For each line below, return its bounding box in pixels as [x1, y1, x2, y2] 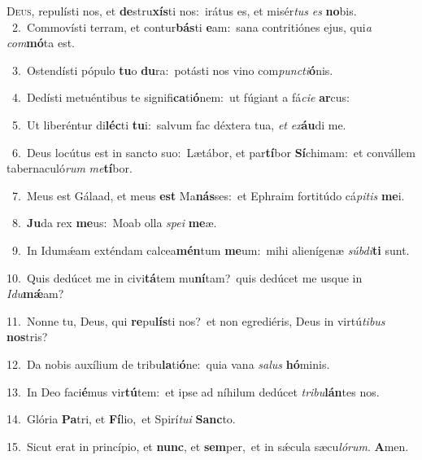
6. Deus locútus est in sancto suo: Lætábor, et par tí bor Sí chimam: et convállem [11, 143, 415, 160]
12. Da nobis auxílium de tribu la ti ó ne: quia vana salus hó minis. [7, 355, 330, 372]
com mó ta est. [7, 34, 75, 51]
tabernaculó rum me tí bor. [7, 160, 133, 177]
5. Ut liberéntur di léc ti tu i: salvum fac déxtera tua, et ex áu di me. [11, 116, 346, 133]
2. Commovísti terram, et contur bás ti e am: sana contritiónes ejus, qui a [11, 18, 372, 35]
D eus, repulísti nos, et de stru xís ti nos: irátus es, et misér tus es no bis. [7, 2, 357, 19]
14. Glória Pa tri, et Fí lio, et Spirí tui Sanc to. [7, 410, 236, 427]
